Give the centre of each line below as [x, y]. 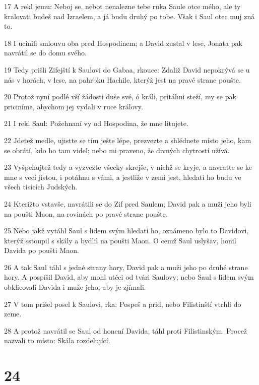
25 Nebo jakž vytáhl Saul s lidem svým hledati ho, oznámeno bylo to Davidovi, [126, 231]
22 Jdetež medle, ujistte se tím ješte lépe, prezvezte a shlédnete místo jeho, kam [128, 140]
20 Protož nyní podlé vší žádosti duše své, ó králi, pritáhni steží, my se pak [120, 97]
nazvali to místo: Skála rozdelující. [57, 340]
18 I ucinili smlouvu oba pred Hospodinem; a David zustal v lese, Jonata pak [123, 43]
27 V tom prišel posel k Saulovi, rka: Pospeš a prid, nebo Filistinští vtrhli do [123, 304]
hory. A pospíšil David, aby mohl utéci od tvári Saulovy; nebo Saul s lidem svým [129, 277]
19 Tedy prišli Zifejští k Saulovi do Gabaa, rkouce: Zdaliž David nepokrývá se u [127, 69]
